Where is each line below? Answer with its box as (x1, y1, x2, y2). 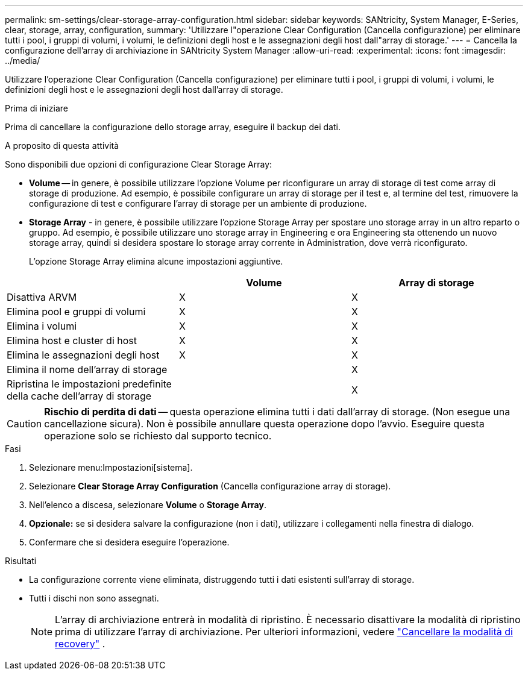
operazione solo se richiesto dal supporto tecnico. (44, 430, 272, 442)
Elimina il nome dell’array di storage (7, 363, 168, 375)
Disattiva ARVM (7, 291, 77, 303)
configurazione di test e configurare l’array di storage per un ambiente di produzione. (29, 198, 367, 209)
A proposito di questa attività (5, 140, 119, 151)
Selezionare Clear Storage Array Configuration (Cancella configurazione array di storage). (29, 481, 391, 491)
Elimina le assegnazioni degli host (7, 349, 160, 361)
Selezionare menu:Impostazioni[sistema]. (29, 462, 193, 472)
